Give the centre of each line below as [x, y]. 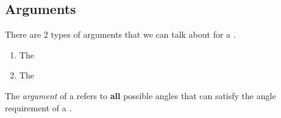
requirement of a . [38, 107]
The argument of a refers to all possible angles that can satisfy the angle [140, 95]
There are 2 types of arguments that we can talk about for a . [120, 34]
